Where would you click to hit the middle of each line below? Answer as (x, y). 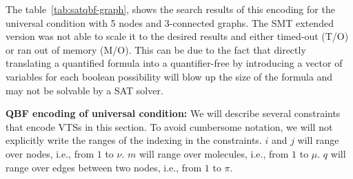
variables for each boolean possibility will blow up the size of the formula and (169, 76)
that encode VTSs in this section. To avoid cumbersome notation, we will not (169, 126)
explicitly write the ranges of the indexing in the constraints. (134, 140)
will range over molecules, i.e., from (214, 153)
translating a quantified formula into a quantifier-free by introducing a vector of (174, 63)
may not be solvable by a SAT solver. (84, 90)
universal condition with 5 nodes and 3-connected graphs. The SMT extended (170, 22)
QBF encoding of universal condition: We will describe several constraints (173, 113)
